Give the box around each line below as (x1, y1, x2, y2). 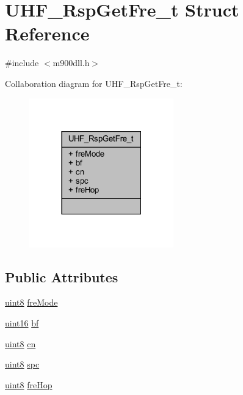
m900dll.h (53, 56, 90, 69)
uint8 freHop (5, 378, 53, 391)
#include (5, 56, 39, 69)
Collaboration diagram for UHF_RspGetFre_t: (5, 77, 183, 89)
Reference (5, 21, 90, 46)
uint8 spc (5, 358, 40, 371)
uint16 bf (5, 316, 39, 329)
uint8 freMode (5, 296, 58, 309)
